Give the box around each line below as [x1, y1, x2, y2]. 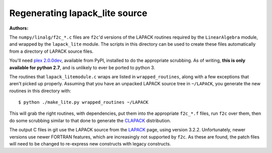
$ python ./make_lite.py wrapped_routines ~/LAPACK [18, 99, 149, 105]
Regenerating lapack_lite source [9, 8, 148, 19]
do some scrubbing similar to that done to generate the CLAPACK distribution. [9, 117, 171, 123]
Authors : [9, 25, 29, 31]
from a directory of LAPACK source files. [9, 48, 94, 54]
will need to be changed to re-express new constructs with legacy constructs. [9, 141, 171, 147]
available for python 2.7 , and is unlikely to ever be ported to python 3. [9, 64, 156, 70]
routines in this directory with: [9, 88, 72, 94]
